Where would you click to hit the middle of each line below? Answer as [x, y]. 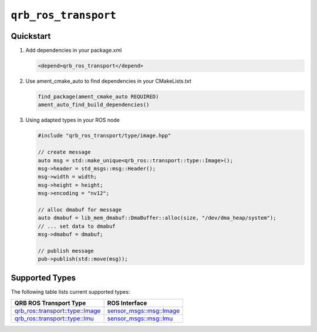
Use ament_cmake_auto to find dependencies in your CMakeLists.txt [109, 81]
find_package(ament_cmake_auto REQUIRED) [98, 97]
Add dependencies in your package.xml [74, 51]
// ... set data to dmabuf [77, 226]
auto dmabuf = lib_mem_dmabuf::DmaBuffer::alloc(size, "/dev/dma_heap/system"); [157, 218]
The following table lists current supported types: [70, 291]
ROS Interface [127, 303]
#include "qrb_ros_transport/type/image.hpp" [104, 136]
